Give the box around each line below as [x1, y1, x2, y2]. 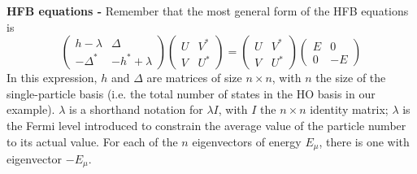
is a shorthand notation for [69, 101, 203, 118]
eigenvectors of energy [192, 133, 302, 150]
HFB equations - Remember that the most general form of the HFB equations [7, 2, 409, 19]
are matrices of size [146, 69, 242, 86]
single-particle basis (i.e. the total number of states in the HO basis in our [7, 85, 376, 102]
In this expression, [7, 69, 98, 86]
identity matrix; [310, 101, 389, 118]
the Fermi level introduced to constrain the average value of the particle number [7, 116, 406, 133]
